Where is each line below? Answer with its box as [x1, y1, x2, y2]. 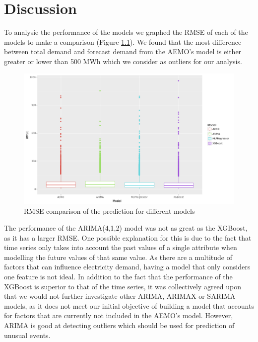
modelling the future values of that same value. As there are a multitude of [4, 252, 232, 262]
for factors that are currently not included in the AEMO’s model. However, [4, 310, 233, 321]
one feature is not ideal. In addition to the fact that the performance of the [4, 271, 233, 281]
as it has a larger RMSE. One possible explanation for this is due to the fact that [4, 232, 252, 243]
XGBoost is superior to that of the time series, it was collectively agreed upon [4, 281, 242, 291]
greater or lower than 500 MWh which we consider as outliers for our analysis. [4, 56, 242, 66]
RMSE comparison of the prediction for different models [24, 206, 195, 216]
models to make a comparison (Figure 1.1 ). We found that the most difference [4, 36, 242, 47]
